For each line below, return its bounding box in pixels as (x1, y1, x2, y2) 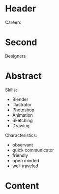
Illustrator (12, 101, 32, 107)
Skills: (5, 87, 17, 93)
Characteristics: (5, 132, 37, 138)
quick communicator (12, 147, 54, 153)
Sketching (12, 117, 33, 123)
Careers (5, 19, 22, 25)
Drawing (12, 122, 29, 129)
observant (12, 142, 33, 147)
